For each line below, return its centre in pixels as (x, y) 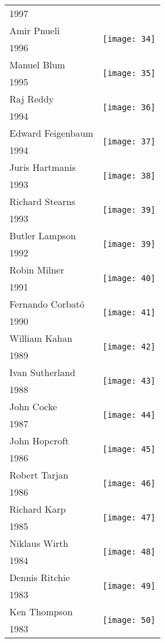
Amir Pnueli (35, 30)
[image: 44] (129, 415)
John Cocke (33, 406)
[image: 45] (129, 449)
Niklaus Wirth (39, 543)
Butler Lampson (43, 235)
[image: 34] (129, 39)
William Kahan (41, 338)
